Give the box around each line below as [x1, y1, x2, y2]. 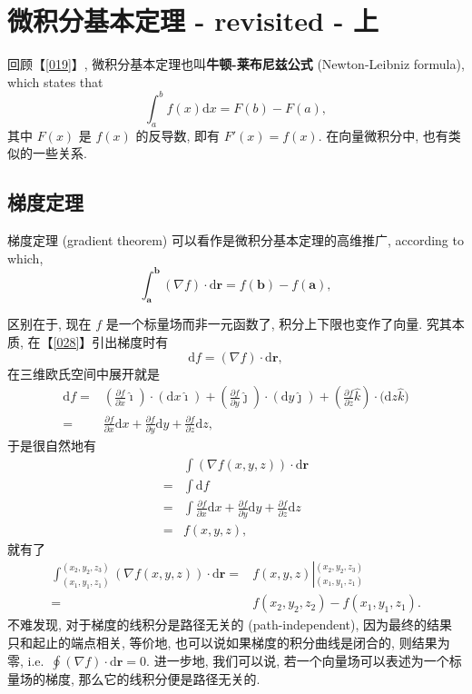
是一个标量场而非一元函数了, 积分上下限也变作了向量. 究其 [105, 314, 452, 333]
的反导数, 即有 [135, 125, 221, 144]
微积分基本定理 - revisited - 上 [7, 2, 379, 39]
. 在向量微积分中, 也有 [318, 125, 448, 144]
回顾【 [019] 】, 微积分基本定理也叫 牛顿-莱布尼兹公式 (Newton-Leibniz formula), [7, 55, 465, 74]
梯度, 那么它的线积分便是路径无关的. [44, 669, 261, 688]
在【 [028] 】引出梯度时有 [27, 332, 169, 352]
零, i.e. [7, 650, 44, 669]
